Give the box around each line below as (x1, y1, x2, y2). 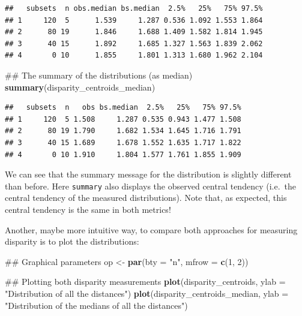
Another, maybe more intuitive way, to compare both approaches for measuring (5, 223, 298, 236)
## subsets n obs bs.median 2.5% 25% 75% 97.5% (5, 103, 241, 112)
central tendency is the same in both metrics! (5, 203, 171, 215)
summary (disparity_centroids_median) (5, 80, 156, 93)
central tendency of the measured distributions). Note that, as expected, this (5, 191, 287, 204)
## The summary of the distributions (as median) (5, 68, 193, 81)
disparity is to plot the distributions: (5, 235, 139, 248)
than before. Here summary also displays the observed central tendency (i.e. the (5, 179, 296, 192)
